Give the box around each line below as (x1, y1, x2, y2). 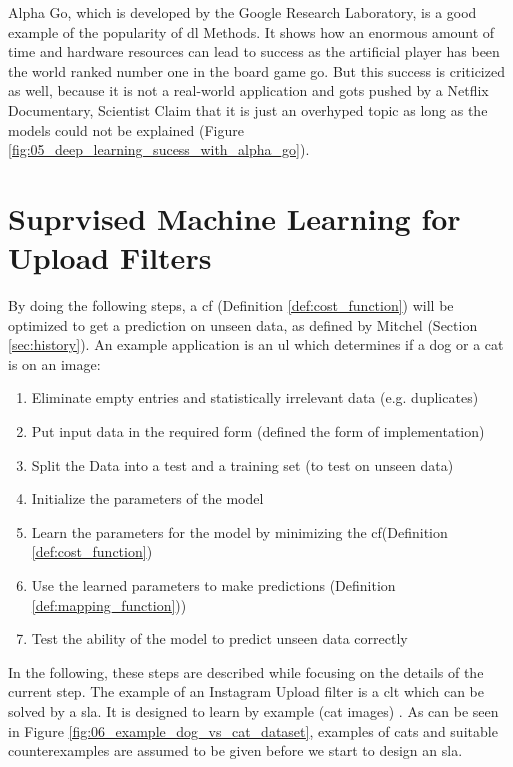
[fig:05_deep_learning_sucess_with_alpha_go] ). (8, 139, 310, 160)
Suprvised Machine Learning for (8, 197, 461, 238)
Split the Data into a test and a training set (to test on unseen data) (31, 454, 454, 475)
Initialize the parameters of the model (31, 488, 264, 509)
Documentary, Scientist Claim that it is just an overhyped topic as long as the (8, 99, 488, 120)
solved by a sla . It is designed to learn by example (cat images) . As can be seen (8, 700, 499, 721)
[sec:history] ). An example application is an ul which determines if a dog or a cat (8, 334, 504, 355)
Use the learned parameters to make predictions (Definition (31, 575, 396, 595)
